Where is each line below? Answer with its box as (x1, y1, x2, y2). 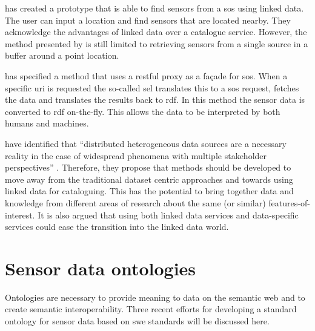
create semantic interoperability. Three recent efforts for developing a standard (5, 303, 297, 315)
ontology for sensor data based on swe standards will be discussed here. (5, 315, 270, 327)
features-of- (268, 196, 310, 209)
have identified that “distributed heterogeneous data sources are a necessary (5, 137, 287, 149)
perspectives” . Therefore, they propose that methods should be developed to (5, 161, 291, 174)
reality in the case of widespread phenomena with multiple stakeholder (5, 149, 267, 162)
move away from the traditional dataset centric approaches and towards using (5, 172, 293, 185)
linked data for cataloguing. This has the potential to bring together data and (5, 185, 294, 197)
